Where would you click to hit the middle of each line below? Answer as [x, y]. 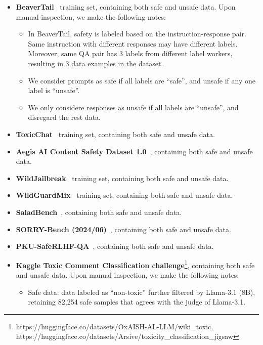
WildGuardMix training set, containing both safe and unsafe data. [124, 195]
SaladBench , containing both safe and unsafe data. [99, 212]
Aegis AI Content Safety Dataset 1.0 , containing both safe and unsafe [134, 151]
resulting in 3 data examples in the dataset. [96, 63]
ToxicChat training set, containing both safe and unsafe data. [115, 134]
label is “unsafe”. [54, 90]
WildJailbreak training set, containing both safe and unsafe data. [122, 178]
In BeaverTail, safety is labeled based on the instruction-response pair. [137, 34]
